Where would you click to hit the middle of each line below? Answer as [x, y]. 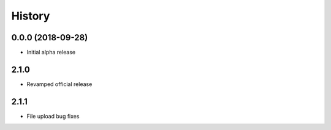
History [31, 16]
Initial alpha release [51, 52]
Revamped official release [59, 84]
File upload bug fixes [53, 116]
